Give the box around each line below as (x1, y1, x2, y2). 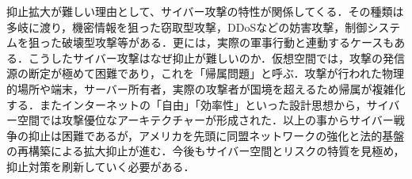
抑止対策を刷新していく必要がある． (6, 158, 195, 174)
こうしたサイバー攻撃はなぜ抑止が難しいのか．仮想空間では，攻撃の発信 (28, 49, 406, 66)
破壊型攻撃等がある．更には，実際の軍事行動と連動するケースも (61, 34, 395, 51)
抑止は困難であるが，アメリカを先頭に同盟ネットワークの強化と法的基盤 (28, 127, 405, 143)
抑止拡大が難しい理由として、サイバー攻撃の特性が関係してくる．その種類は (6, 3, 404, 19)
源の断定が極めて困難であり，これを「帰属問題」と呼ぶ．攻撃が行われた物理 (6, 65, 404, 82)
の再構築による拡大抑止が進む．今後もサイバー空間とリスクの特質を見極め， (6, 143, 405, 159)
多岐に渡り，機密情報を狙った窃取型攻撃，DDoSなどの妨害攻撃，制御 (6, 18, 368, 35)
